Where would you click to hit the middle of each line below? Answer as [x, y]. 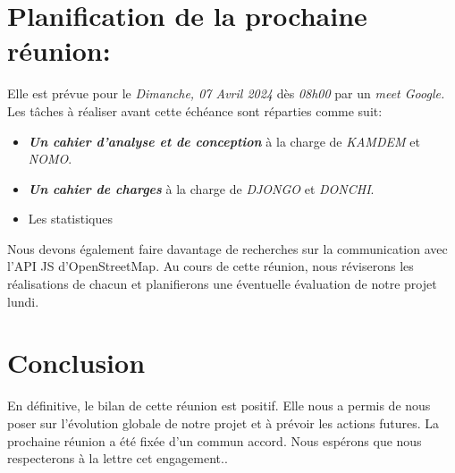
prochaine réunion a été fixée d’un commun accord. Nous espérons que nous [215, 440]
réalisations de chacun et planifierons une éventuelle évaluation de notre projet [222, 284]
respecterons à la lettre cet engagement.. [118, 458]
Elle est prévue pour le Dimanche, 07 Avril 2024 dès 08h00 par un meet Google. [226, 93]
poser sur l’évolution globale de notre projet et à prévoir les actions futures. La [223, 422]
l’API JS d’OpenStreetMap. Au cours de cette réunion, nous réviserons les [211, 266]
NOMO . [50, 159]
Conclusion [76, 363]
